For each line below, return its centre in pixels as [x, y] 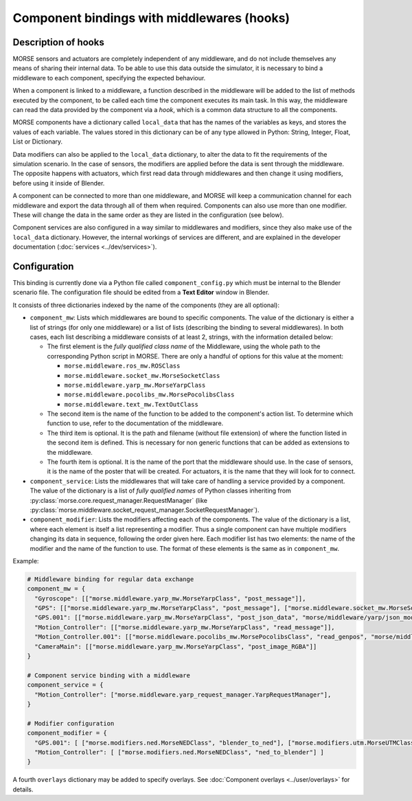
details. [23, 789]
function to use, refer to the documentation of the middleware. [135, 423]
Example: [26, 561]
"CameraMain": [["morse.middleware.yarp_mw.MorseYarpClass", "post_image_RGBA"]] [176, 646]
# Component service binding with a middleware [108, 675]
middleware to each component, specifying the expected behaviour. [109, 78]
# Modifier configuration [71, 723]
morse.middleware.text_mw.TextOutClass [131, 404]
